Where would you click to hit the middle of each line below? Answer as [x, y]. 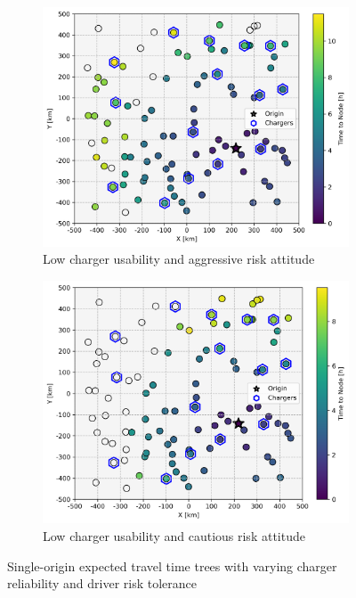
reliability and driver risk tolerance [102, 583]
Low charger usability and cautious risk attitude [174, 535]
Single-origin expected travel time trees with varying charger [172, 565]
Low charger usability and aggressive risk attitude [179, 259]
